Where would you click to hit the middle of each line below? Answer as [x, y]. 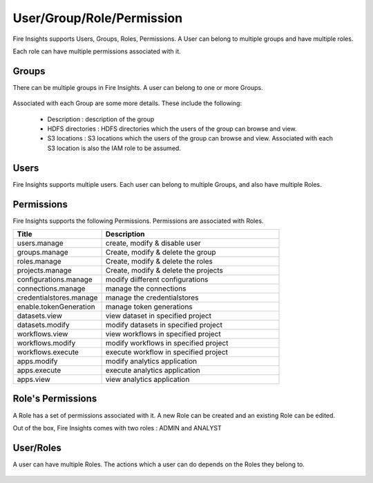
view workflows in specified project [163, 334]
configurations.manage [55, 279]
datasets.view [39, 316]
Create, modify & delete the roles [159, 261]
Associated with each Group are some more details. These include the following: [127, 103]
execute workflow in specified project [166, 352]
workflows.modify [46, 343]
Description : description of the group [101, 119]
